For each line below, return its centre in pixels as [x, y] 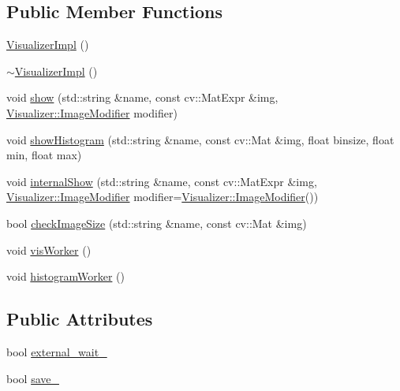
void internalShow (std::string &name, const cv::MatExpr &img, [162, 181]
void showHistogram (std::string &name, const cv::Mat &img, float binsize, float [200, 139]
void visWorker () [49, 249]
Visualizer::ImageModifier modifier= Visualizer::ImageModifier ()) [163, 197]
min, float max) [44, 155]
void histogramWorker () [65, 276]
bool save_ [33, 378]
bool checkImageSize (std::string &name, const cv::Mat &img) [157, 223]
